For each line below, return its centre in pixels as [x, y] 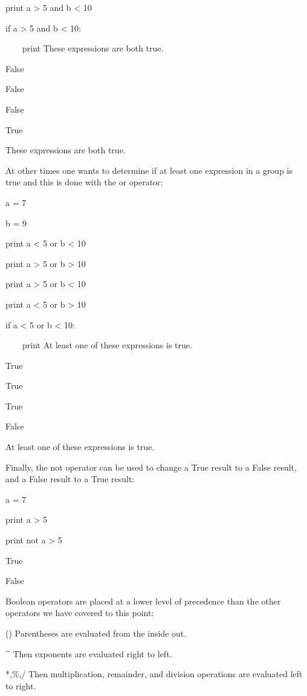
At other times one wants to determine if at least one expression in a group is [149, 170]
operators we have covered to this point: [80, 613]
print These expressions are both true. [93, 48]
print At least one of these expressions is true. [107, 345]
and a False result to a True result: [70, 479]
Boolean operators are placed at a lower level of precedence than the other [143, 601]
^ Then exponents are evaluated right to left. [89, 653]
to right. [21, 685]
